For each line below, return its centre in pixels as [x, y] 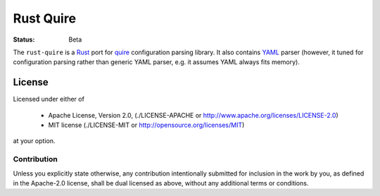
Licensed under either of [49, 99]
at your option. [34, 141]
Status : [24, 39]
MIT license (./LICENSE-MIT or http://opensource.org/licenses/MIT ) [146, 125]
